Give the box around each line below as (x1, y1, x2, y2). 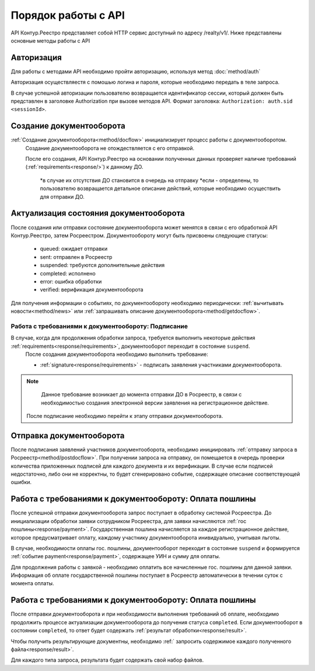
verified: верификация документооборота (40, 286, 143, 293)
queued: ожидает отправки (40, 245, 108, 253)
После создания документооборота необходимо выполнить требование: (25, 351, 208, 358)
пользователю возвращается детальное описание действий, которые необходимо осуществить (40, 185, 281, 192)
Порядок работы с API (10, 9, 125, 22)
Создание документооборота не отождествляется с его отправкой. (25, 144, 195, 151)
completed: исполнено (40, 269, 96, 277)
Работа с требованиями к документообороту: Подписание (10, 322, 188, 330)
